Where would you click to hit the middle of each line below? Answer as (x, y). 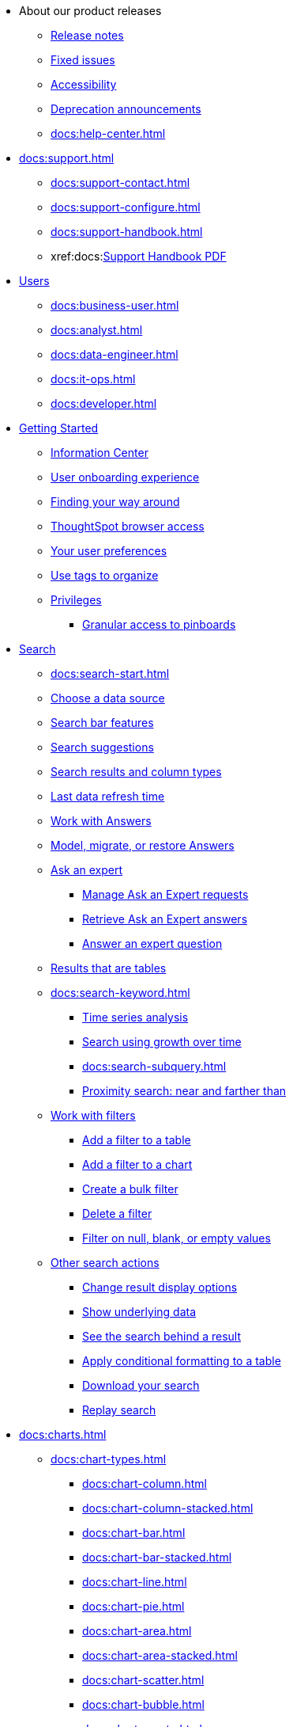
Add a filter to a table (137, 1140)
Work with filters (93, 1115)
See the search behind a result (162, 1336)
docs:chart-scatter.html (143, 1680)
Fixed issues (83, 60)
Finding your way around (115, 502)
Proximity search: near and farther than (184, 1091)
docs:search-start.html (110, 673)
